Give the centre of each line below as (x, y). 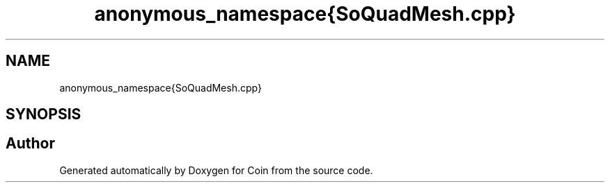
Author (30, 144)
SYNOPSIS (44, 114)
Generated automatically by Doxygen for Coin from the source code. (216, 170)
